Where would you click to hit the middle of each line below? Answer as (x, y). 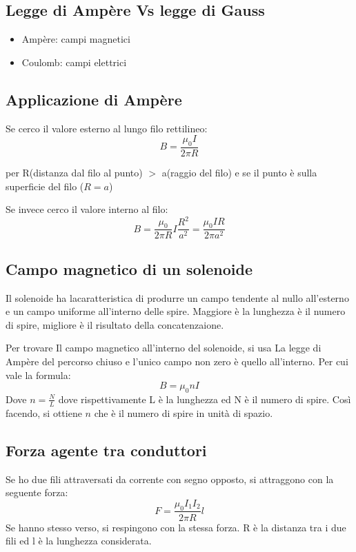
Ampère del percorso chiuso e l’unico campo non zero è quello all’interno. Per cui (177, 361)
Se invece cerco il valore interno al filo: (87, 209)
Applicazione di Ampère (94, 99)
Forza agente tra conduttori (106, 450)
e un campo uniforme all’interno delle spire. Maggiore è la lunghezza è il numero (176, 311)
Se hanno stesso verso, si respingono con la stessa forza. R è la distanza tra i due (176, 527)
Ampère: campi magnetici (76, 39)
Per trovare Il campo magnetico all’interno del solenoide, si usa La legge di (164, 348)
